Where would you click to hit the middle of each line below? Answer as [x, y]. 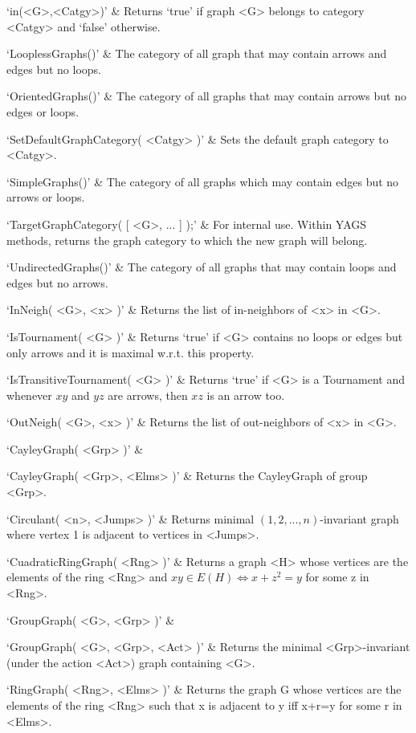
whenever [29, 395]
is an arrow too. [246, 395]
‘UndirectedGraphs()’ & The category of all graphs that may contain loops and [202, 267]
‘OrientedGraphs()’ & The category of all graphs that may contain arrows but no [206, 96]
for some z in [337, 577]
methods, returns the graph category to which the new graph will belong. [187, 240]
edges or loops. [43, 111]
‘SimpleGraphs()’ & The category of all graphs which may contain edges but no [203, 181]
